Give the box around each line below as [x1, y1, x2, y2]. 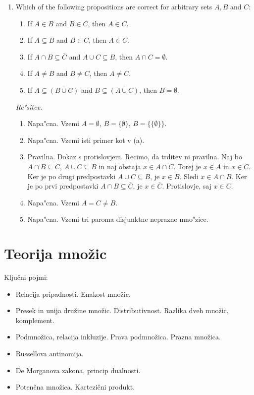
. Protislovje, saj [162, 181, 211, 191]
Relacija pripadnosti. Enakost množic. [15, 288, 131, 299]
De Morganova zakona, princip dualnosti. [15, 365, 141, 375]
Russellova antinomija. [15, 348, 84, 358]
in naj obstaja [99, 161, 141, 171]
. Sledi [179, 171, 199, 181]
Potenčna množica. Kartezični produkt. [15, 382, 135, 392]
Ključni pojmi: [4, 272, 48, 282]
